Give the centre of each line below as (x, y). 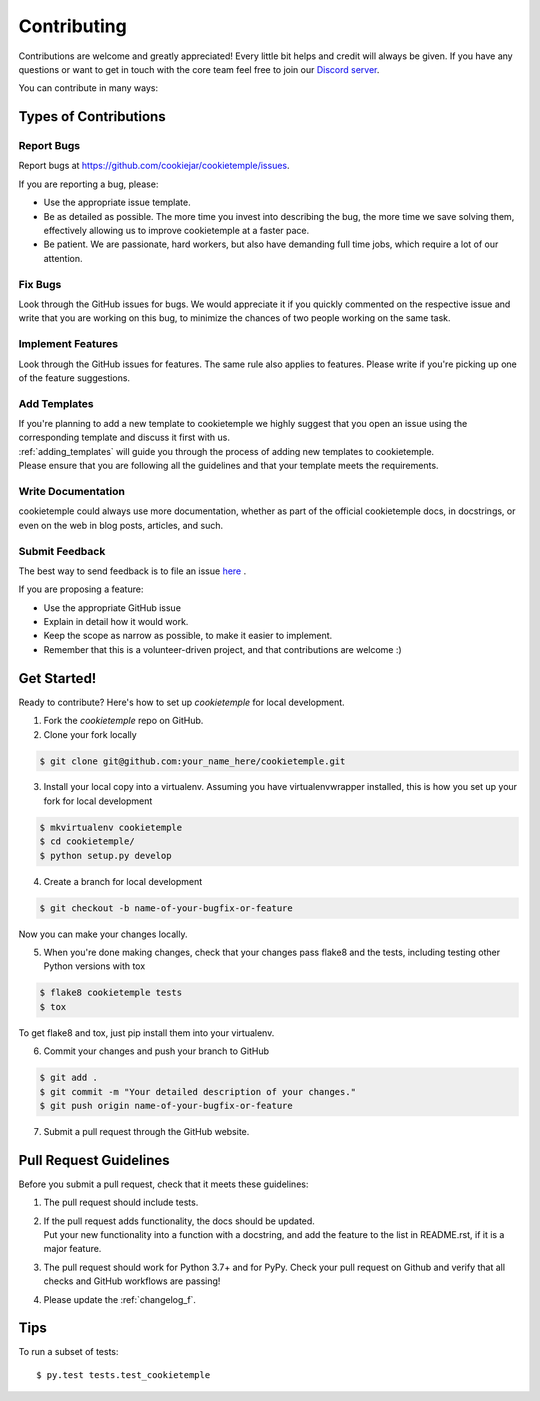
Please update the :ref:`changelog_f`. (120, 1299)
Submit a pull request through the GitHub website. (146, 1131)
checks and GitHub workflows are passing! (132, 1281)
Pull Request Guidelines (94, 1160)
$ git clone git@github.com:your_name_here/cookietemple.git (192, 761)
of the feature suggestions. (74, 377)
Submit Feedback (62, 551)
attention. (63, 258)
